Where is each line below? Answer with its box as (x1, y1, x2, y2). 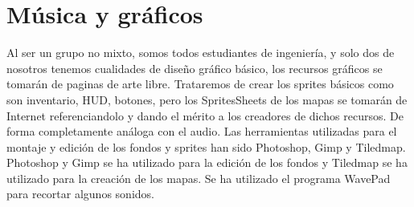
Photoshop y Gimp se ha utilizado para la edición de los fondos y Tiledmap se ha (6, 154, 408, 171)
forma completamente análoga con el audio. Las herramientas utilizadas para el (6, 123, 397, 140)
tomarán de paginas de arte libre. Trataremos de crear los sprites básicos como (6, 75, 394, 92)
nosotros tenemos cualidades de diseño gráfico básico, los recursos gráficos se (6, 59, 383, 76)
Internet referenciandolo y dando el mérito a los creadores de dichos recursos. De (6, 107, 404, 124)
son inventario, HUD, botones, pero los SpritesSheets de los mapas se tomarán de (6, 91, 408, 108)
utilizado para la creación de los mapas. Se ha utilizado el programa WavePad (6, 169, 391, 186)
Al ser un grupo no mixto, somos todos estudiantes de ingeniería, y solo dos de (6, 44, 395, 61)
